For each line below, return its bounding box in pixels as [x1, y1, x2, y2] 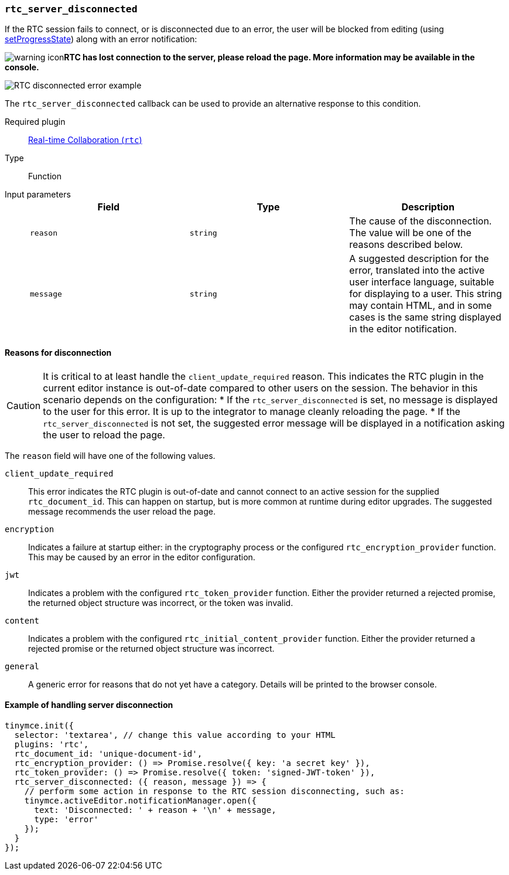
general [5, 661, 40, 671]
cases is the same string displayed [349, 311, 501, 324]
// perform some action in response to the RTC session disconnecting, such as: [24, 786, 405, 796]
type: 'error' [34, 814, 99, 824]
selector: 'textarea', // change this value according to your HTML [14, 730, 336, 740]
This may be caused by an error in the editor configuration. [28, 551, 255, 562]
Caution [6, 399, 41, 411]
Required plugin [5, 117, 66, 127]
